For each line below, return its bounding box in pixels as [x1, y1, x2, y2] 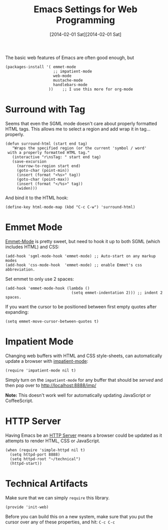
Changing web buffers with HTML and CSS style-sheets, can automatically [5, 353, 162, 359]
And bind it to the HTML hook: [5, 195, 69, 201]
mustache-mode [53, 77, 83, 83]
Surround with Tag [5, 103, 86, 115]
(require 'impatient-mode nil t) [5, 368, 76, 373]
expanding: [5, 309, 29, 315]
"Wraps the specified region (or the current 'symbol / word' [12, 145, 147, 151]
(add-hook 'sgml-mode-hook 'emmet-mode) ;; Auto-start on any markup [5, 253, 156, 258]
